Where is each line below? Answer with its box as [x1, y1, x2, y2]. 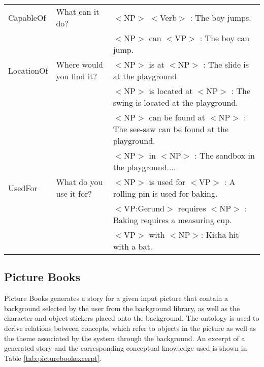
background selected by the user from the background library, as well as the [4, 302, 240, 313]
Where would [56, 58, 103, 70]
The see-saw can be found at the [113, 123, 228, 135]
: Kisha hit [201, 229, 239, 240]
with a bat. [113, 240, 153, 252]
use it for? [56, 188, 92, 199]
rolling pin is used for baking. [113, 188, 218, 199]
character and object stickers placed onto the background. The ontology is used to [4, 313, 259, 323]
